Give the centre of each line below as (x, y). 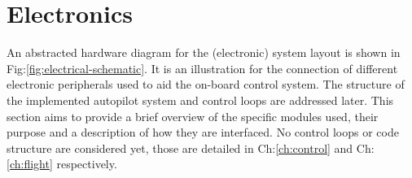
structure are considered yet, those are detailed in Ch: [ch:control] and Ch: (191, 148)
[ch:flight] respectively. (62, 164)
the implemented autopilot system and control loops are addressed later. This (200, 100)
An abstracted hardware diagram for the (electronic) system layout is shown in (204, 52)
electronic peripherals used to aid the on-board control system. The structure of (206, 84)
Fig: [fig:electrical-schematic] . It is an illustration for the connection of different (202, 68)
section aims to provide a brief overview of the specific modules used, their (193, 116)
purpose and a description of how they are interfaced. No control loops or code (203, 132)
